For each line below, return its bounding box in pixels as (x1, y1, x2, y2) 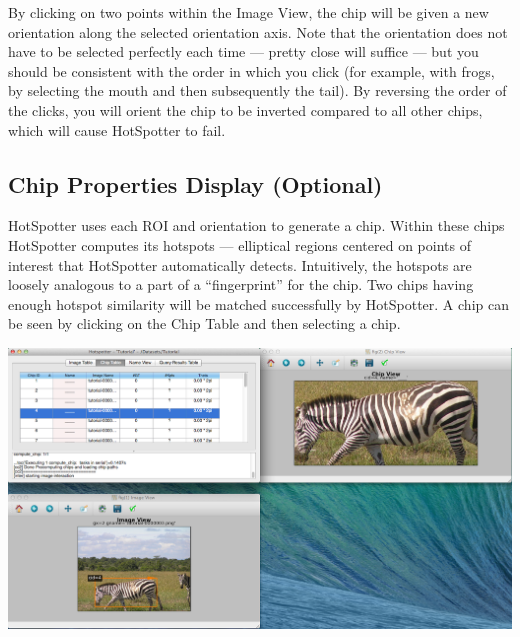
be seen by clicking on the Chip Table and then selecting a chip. (8, 313, 401, 334)
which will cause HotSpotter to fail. (8, 119, 226, 140)
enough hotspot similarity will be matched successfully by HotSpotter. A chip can (8, 293, 509, 314)
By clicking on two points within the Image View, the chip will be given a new (8, 2, 489, 22)
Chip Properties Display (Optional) (8, 168, 383, 199)
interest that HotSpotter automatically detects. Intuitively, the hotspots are (8, 254, 472, 275)
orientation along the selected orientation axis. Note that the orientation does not (8, 21, 508, 42)
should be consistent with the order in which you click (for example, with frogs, (8, 60, 495, 81)
